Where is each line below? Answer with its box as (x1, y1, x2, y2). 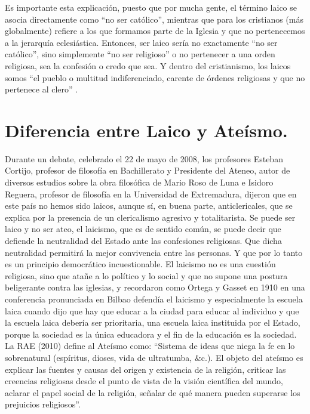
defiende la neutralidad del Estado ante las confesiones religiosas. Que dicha (5, 234, 282, 247)
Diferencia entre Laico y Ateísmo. (5, 118, 288, 142)
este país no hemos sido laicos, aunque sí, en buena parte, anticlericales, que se (5, 199, 293, 212)
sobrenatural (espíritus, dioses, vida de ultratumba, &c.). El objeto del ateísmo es (5, 351, 303, 363)
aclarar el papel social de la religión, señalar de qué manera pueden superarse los (5, 386, 300, 398)
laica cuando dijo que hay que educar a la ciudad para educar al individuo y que (5, 304, 299, 317)
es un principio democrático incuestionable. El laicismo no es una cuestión (5, 258, 276, 270)
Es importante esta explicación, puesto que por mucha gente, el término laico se (5, 1, 297, 13)
